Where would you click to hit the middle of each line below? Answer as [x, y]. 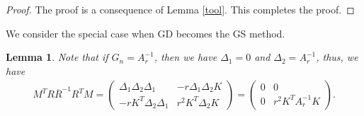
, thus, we [337, 57]
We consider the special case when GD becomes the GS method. [146, 33]
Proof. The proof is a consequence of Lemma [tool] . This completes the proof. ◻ [180, 9]
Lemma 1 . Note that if [57, 57]
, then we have [186, 57]
